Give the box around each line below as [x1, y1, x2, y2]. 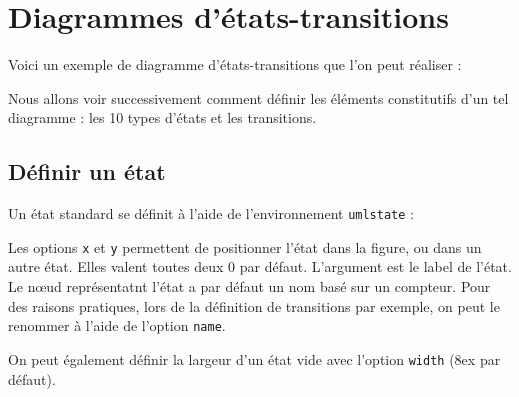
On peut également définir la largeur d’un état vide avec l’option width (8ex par [8, 348, 501, 369]
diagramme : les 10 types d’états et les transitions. [8, 107, 317, 128]
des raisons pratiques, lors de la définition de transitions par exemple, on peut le [8, 295, 500, 316]
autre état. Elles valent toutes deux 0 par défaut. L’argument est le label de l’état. [8, 256, 512, 277]
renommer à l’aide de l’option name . [8, 315, 226, 336]
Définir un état [8, 156, 166, 187]
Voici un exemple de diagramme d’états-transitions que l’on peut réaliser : [8, 54, 462, 75]
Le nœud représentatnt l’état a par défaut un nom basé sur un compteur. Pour [8, 276, 491, 297]
